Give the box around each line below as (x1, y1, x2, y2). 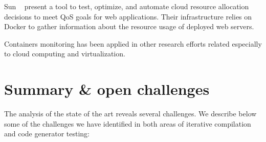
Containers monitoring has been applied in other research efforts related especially (4, 38, 262, 49)
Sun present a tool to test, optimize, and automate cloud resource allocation (4, 1, 249, 11)
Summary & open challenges (4, 78, 210, 99)
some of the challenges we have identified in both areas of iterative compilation (4, 118, 251, 129)
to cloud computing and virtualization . (4, 48, 125, 59)
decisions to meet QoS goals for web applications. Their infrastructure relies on (4, 11, 252, 22)
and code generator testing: (4, 128, 90, 139)
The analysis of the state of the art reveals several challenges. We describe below (4, 108, 257, 119)
